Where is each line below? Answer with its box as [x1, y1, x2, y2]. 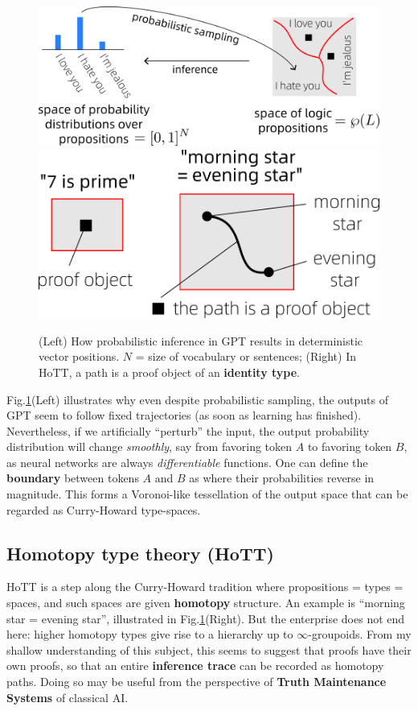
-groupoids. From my [308, 626, 412, 643]
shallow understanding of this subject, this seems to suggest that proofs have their [6, 641, 412, 658]
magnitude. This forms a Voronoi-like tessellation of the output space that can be [6, 486, 408, 502]
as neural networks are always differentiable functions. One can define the [6, 453, 368, 470]
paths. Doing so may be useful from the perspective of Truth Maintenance [6, 673, 387, 690]
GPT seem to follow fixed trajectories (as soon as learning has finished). [6, 407, 362, 424]
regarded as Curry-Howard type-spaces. [6, 501, 201, 518]
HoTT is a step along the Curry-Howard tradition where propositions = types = [6, 578, 404, 595]
